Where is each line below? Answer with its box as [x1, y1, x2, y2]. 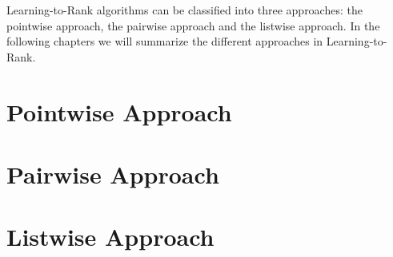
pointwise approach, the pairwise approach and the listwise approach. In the [6, 17, 380, 34]
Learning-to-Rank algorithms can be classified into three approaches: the [6, 2, 363, 18]
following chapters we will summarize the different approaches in [6, 33, 323, 49]
